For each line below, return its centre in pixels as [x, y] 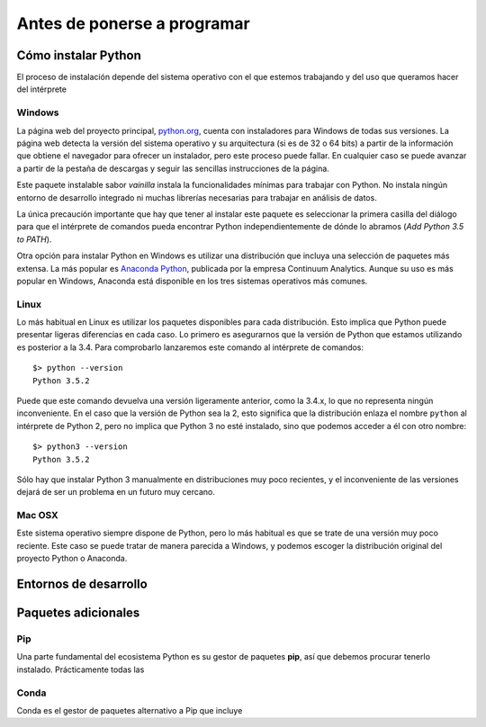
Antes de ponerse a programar [134, 23]
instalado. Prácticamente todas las [81, 669]
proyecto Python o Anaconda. [72, 559]
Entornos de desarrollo [82, 584]
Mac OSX [37, 516]
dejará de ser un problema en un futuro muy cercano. [116, 492]
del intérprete [42, 89]
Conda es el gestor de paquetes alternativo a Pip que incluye [130, 710]
